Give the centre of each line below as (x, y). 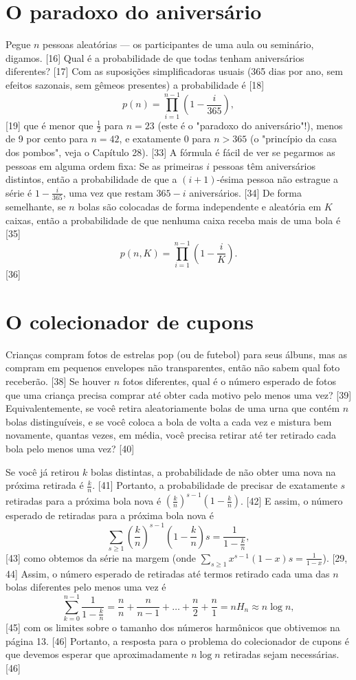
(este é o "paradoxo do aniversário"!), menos (250, 125)
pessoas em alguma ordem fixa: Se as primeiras (104, 165)
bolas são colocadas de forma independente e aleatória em (200, 207)
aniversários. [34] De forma (245, 192)
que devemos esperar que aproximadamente (97, 654)
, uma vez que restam (108, 192)
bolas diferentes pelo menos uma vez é (86, 587)
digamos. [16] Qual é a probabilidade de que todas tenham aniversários (155, 57)
